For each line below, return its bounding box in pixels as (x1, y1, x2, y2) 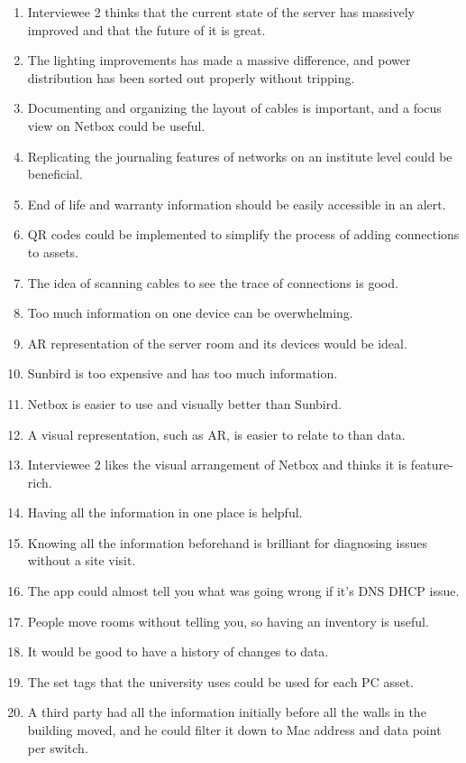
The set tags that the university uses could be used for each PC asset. (27, 672, 415, 691)
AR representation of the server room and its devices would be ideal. (27, 333, 407, 352)
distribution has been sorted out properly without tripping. (27, 68, 355, 87)
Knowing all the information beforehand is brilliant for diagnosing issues (27, 533, 427, 552)
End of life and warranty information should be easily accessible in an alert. (27, 194, 446, 213)
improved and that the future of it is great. (27, 20, 266, 39)
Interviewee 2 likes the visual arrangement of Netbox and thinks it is (27, 455, 407, 474)
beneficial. (27, 164, 83, 183)
